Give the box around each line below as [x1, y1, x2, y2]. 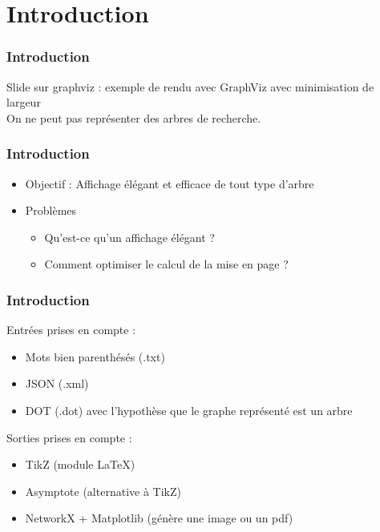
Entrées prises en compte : [6, 321, 136, 338]
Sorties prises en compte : [6, 429, 132, 445]
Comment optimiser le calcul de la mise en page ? [44, 256, 289, 272]
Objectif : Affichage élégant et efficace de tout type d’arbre [25, 175, 314, 191]
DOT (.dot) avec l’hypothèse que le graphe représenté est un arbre [25, 401, 353, 418]
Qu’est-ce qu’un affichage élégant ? [44, 228, 215, 245]
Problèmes [25, 202, 77, 219]
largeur [6, 94, 41, 111]
